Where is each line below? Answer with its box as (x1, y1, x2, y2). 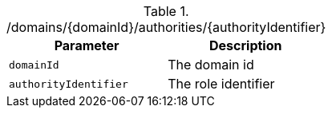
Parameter (54, 37, 119, 53)
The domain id (168, 57, 254, 73)
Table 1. (143, 3, 189, 19)
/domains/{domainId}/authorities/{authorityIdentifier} (6, 19, 326, 35)
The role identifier (168, 76, 275, 92)
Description (209, 37, 282, 53)
